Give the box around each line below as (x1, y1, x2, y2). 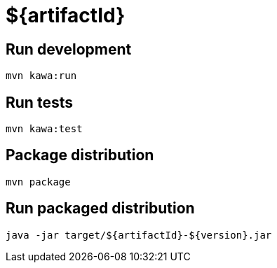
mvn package (6, 176, 71, 188)
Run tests (6, 93, 73, 111)
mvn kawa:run (6, 70, 77, 82)
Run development (6, 40, 132, 58)
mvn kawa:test (6, 123, 83, 135)
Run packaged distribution (6, 199, 195, 218)
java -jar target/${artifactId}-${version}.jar (6, 229, 272, 241)
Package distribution (6, 146, 154, 164)
